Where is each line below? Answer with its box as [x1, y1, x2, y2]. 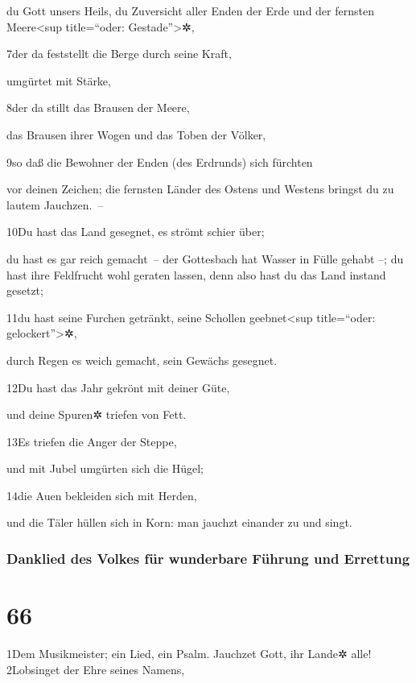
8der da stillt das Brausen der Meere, [6, 99, 190, 116]
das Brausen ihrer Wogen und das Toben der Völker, [6, 126, 266, 143]
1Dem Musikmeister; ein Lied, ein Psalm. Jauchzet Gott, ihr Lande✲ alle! [6, 645, 372, 662]
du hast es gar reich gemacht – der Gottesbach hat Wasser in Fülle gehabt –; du [6, 250, 404, 267]
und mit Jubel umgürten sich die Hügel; [6, 460, 204, 477]
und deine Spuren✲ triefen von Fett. [6, 406, 187, 423]
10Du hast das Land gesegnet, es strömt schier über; [6, 223, 265, 240]
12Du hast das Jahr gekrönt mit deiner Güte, [6, 379, 230, 395]
